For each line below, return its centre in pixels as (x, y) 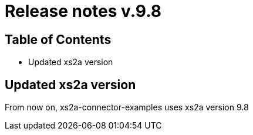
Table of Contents (58, 39)
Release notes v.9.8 (83, 11)
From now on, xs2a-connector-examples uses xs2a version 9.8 (127, 107)
